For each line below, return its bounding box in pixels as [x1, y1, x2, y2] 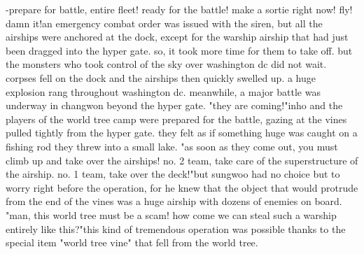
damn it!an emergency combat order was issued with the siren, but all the [6, 15, 323, 30]
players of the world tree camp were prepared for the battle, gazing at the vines [6, 111, 347, 126]
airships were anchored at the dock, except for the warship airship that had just [6, 29, 349, 44]
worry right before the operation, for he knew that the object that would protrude [6, 180, 358, 195]
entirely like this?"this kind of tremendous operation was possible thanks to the [6, 221, 346, 236]
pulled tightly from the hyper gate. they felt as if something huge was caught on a [6, 125, 358, 140]
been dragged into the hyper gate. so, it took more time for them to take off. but [6, 43, 353, 57]
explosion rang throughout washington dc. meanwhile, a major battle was [6, 84, 321, 99]
